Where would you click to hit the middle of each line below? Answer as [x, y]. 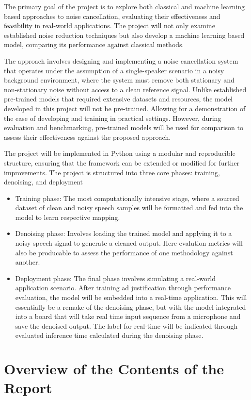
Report [28, 388]
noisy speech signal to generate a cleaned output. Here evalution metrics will [129, 243]
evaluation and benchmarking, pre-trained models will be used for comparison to [124, 127]
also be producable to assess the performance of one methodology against [124, 252]
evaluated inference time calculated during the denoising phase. [109, 335]
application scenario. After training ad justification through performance [123, 288]
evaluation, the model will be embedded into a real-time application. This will [131, 297]
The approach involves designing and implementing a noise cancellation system [121, 60]
